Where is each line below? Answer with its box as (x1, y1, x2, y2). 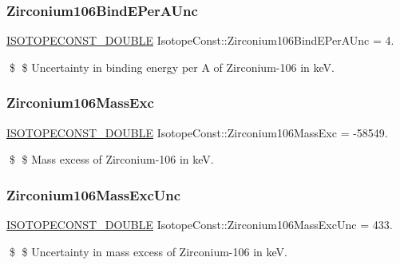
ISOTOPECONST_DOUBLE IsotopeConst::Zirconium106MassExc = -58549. (6, 124, 388, 140)
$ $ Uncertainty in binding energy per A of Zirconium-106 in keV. (9, 58, 335, 75)
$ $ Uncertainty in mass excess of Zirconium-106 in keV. (9, 243, 287, 259)
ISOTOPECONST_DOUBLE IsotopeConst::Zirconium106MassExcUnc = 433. (6, 216, 393, 233)
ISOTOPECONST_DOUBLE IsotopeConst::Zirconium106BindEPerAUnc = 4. (6, 32, 394, 49)
